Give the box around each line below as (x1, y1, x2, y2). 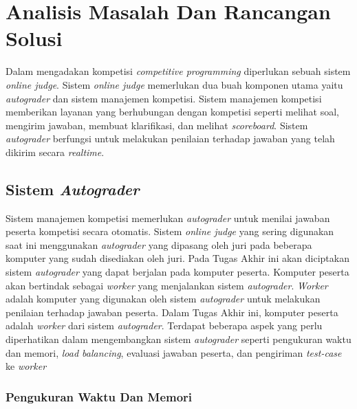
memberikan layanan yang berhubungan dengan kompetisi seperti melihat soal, (6, 104, 339, 119)
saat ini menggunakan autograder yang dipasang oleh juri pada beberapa (6, 237, 312, 252)
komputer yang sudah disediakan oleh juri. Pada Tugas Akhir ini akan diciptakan (6, 251, 349, 265)
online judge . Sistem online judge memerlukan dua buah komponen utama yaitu (6, 77, 343, 91)
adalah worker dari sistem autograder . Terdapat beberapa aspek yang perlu (6, 318, 323, 333)
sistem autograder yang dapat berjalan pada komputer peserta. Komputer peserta (6, 265, 349, 279)
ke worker (6, 359, 47, 373)
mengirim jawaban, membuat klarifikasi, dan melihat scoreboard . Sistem (6, 118, 308, 132)
